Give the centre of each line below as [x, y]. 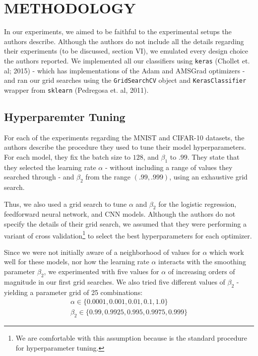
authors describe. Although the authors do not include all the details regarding [124, 41]
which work [227, 252]
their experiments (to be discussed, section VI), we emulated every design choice [126, 51]
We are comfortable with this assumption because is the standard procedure [131, 338]
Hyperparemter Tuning [65, 116]
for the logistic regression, [197, 204]
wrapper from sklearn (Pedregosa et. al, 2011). [76, 89]
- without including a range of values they [169, 167]
